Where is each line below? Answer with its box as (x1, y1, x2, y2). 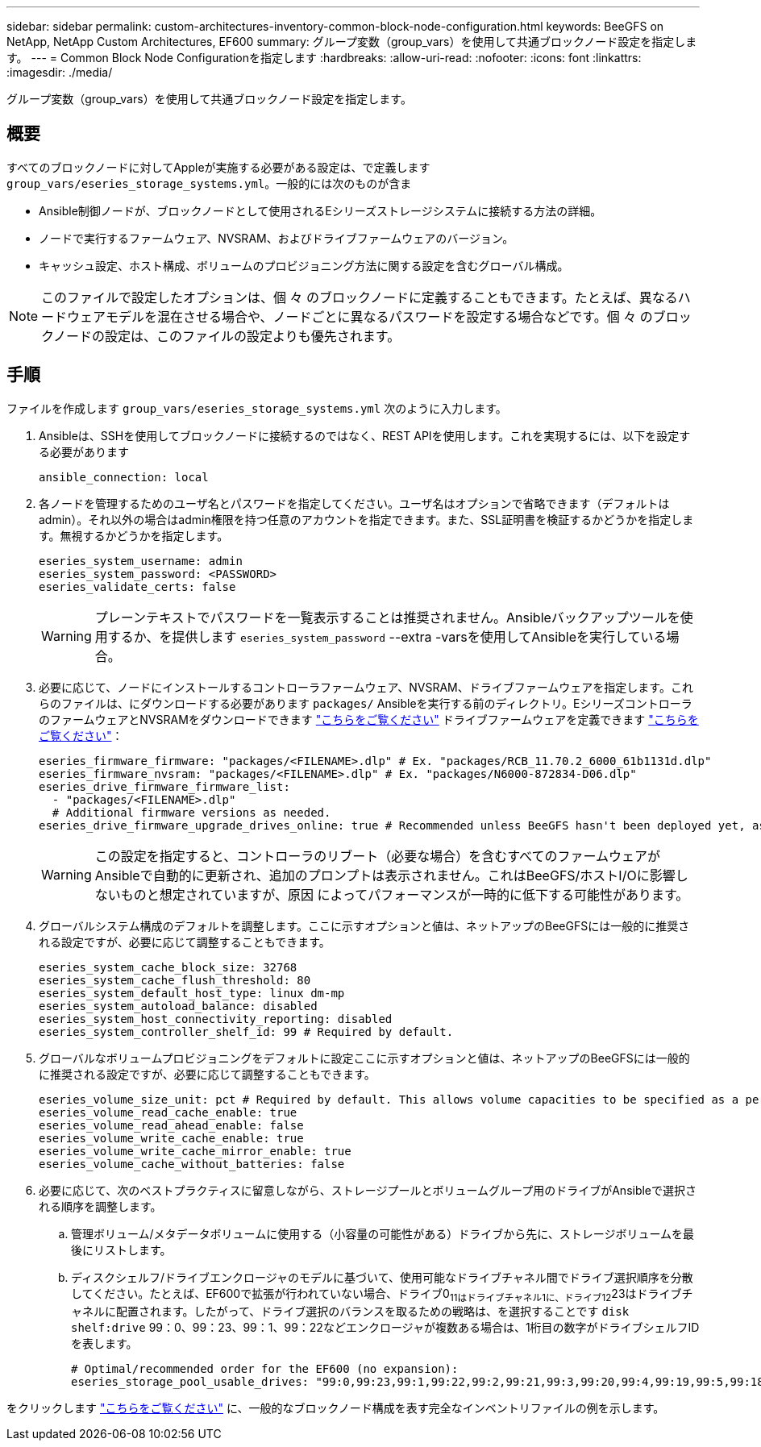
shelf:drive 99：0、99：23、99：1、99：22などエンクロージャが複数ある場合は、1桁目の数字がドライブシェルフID (71, 1320, 700, 1335)
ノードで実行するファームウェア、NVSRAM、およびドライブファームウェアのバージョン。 (39, 231, 514, 245)
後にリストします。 (71, 1242, 172, 1257)
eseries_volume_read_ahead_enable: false (39, 1118, 304, 1132)
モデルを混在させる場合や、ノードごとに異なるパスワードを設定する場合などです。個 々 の (106, 308, 653, 325)
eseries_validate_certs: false (39, 580, 236, 593)
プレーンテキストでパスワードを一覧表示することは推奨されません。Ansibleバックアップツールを (94, 609, 680, 626)
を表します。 (71, 1337, 138, 1351)
